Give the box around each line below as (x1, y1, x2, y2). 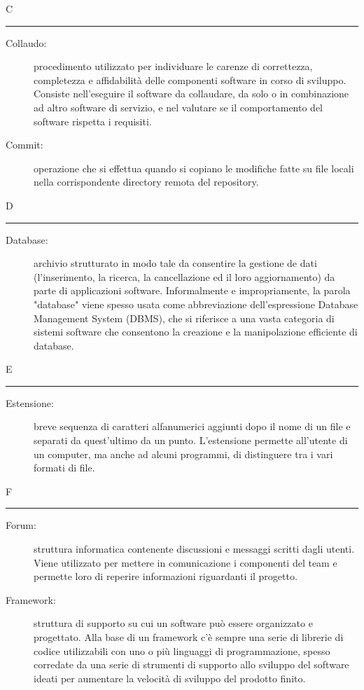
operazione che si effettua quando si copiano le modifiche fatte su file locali (34, 160, 354, 175)
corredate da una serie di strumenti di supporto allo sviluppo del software (34, 657, 349, 672)
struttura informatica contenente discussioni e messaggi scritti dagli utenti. (34, 541, 355, 556)
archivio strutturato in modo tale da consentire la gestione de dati (34, 256, 317, 270)
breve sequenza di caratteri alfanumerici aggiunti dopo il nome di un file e (34, 419, 351, 434)
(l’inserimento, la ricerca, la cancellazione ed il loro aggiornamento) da (34, 269, 335, 284)
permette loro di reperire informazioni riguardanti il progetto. (34, 569, 297, 584)
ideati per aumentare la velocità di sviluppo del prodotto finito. (34, 670, 306, 685)
